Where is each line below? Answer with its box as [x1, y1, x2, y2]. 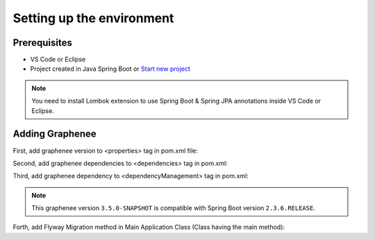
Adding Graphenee [12, 128, 97, 140]
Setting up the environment [12, 10, 174, 26]
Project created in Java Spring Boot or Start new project [30, 65, 191, 73]
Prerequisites [12, 37, 72, 49]
